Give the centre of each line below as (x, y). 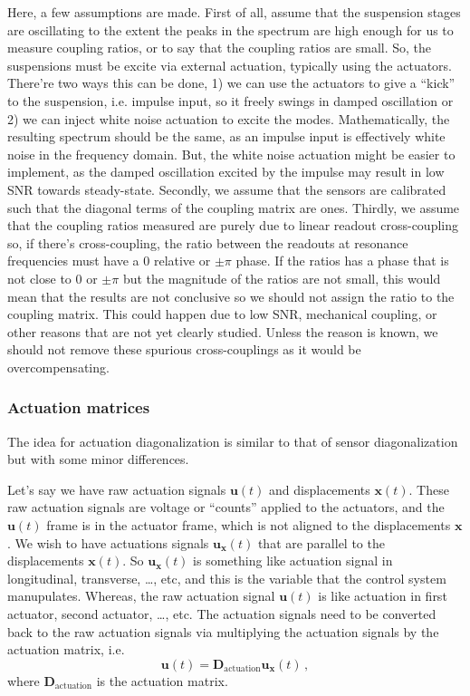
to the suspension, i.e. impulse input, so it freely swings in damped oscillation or (230, 100)
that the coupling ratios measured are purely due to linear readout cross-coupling (233, 225)
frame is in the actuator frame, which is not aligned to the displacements (249, 525)
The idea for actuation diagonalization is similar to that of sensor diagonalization (233, 441)
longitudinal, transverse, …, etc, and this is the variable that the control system (227, 578)
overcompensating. (58, 367)
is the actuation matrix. (162, 680)
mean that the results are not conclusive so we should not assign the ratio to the (231, 296)
